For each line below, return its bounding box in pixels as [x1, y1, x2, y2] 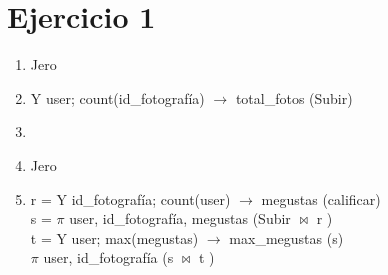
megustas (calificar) [261, 188, 381, 209]
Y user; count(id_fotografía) [30, 87, 205, 108]
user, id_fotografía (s [43, 247, 174, 268]
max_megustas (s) [229, 227, 344, 248]
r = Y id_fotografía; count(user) [30, 188, 231, 209]
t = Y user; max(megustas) [30, 227, 199, 248]
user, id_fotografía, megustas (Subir [69, 208, 291, 229]
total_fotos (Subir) [235, 87, 353, 108]
